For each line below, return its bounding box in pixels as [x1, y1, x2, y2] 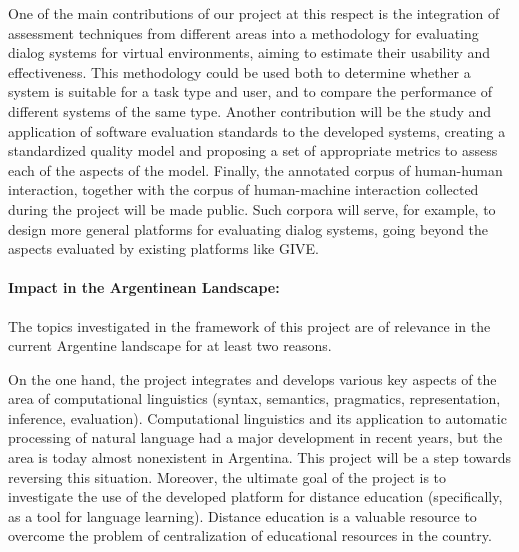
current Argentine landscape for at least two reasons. [8, 335, 332, 356]
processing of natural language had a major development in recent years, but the [8, 427, 503, 448]
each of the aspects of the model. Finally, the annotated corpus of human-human [8, 159, 503, 180]
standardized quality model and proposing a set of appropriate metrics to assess [8, 140, 498, 161]
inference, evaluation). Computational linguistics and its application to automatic [8, 407, 507, 428]
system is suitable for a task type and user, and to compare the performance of [8, 81, 493, 102]
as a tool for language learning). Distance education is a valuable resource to [8, 505, 477, 526]
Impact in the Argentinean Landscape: [8, 277, 280, 298]
